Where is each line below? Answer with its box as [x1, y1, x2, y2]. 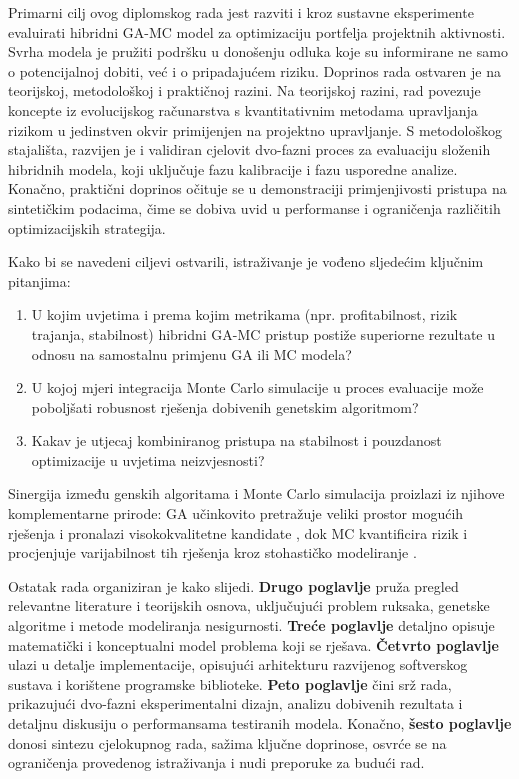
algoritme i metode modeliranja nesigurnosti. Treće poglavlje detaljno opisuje [8, 615, 495, 636]
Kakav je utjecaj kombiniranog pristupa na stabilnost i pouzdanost [31, 430, 442, 451]
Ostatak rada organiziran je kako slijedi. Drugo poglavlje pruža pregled [8, 575, 459, 596]
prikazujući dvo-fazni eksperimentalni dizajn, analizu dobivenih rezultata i [8, 693, 463, 714]
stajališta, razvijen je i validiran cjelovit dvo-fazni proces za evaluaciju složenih [8, 139, 491, 160]
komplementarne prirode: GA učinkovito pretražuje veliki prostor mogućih [8, 503, 464, 524]
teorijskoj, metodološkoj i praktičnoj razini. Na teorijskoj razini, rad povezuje [8, 80, 481, 101]
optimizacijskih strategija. [8, 217, 166, 238]
